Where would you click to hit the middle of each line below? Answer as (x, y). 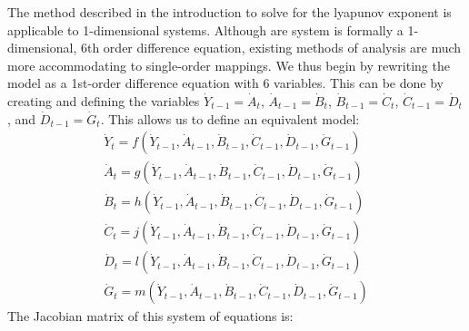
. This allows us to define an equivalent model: (230, 118)
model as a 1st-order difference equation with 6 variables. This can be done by (225, 83)
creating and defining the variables (104, 100)
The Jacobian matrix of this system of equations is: (150, 316)
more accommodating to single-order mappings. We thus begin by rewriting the (229, 65)
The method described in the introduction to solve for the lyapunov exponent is (230, 12)
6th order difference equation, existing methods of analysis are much (271, 48)
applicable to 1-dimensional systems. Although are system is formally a (205, 29)
